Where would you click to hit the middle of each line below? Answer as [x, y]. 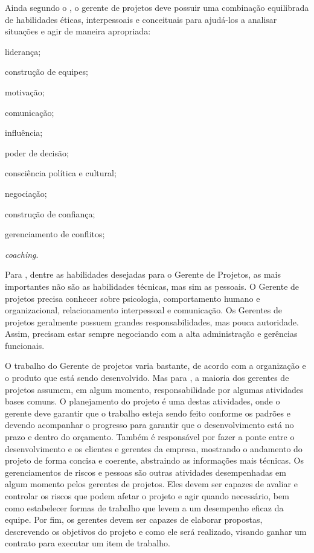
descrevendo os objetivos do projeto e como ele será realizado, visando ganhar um [156, 531]
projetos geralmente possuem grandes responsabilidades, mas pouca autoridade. [152, 321]
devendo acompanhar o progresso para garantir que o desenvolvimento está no [149, 425]
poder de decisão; [37, 152]
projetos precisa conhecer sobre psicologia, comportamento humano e [133, 298]
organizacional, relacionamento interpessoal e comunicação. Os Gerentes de [144, 310]
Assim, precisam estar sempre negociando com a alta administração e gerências [151, 334]
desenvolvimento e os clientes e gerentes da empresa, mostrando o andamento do [154, 448]
